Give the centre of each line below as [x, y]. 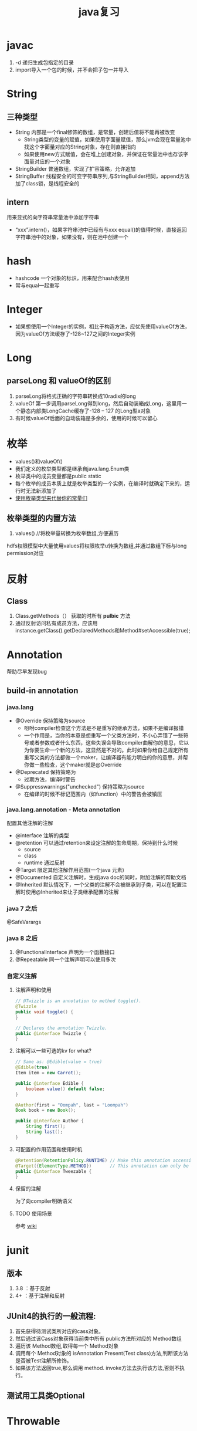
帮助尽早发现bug [27, 672]
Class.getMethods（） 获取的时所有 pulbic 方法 [73, 616]
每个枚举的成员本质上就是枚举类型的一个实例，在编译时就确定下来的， [100, 483]
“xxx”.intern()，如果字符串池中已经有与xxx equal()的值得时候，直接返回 [101, 229]
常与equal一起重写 [38, 285]
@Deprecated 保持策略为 [45, 772]
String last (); [45, 1132]
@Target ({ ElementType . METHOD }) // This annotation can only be [102, 1166]
